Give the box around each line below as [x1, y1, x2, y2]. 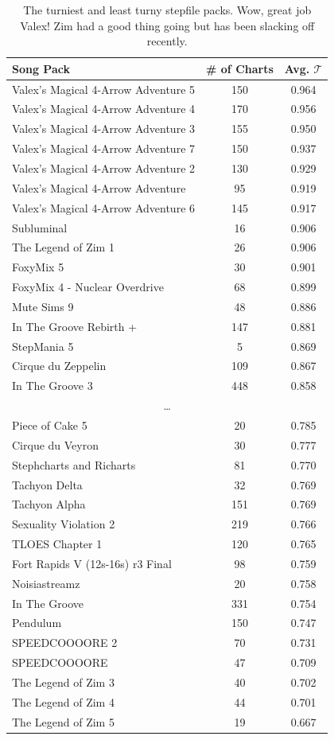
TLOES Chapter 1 [12, 536, 103, 552]
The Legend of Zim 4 [12, 693, 115, 710]
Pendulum [12, 614, 62, 631]
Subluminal [12, 219, 68, 236]
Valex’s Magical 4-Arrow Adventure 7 [12, 140, 196, 157]
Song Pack [12, 60, 70, 76]
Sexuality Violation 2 [12, 516, 115, 532]
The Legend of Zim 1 [12, 239, 115, 255]
